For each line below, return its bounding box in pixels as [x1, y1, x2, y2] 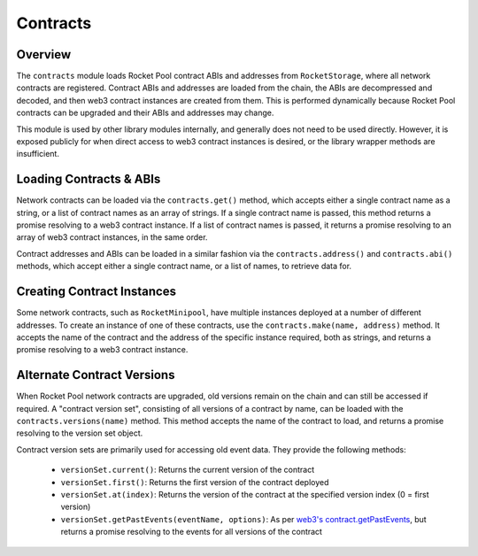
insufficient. [16, 149, 59, 159]
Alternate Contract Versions [16, 367, 175, 382]
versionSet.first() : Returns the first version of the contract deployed [60, 476, 329, 487]
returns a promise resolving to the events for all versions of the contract [60, 527, 323, 537]
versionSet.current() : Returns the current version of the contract [60, 465, 315, 475]
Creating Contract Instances [16, 284, 177, 299]
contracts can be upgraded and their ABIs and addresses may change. [16, 107, 274, 119]
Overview [16, 47, 72, 62]
